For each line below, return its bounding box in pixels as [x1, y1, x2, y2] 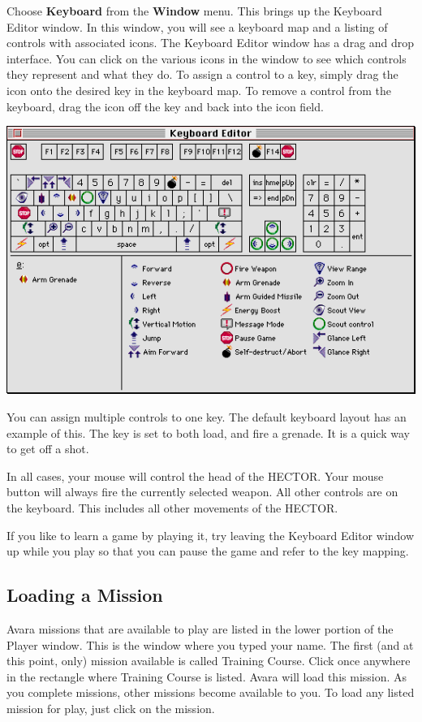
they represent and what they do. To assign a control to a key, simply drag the [6, 66, 398, 83]
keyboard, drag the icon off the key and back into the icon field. [6, 97, 324, 115]
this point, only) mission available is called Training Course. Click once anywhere [6, 652, 411, 669]
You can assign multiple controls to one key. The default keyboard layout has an [6, 409, 407, 426]
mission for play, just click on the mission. [6, 699, 215, 716]
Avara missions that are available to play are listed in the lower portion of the [6, 620, 394, 637]
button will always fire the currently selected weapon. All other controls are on [6, 483, 398, 500]
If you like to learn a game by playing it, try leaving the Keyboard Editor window [6, 526, 415, 543]
